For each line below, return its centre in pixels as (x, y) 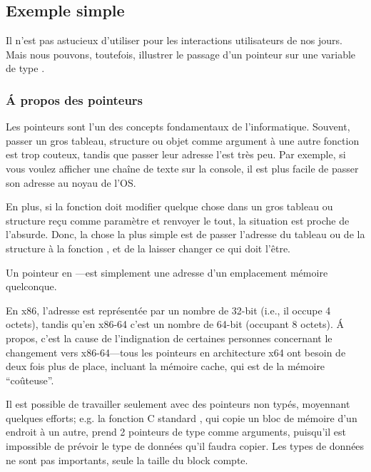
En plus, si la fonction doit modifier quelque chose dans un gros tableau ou (169, 206)
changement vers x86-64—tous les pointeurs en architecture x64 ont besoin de (176, 352)
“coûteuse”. (30, 380)
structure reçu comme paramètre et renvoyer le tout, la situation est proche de (178, 220)
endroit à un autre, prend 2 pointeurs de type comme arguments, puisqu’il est (176, 432)
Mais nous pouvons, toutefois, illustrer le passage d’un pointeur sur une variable (181, 54)
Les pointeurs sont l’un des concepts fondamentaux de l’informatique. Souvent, (178, 127)
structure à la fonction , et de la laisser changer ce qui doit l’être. (148, 248)
